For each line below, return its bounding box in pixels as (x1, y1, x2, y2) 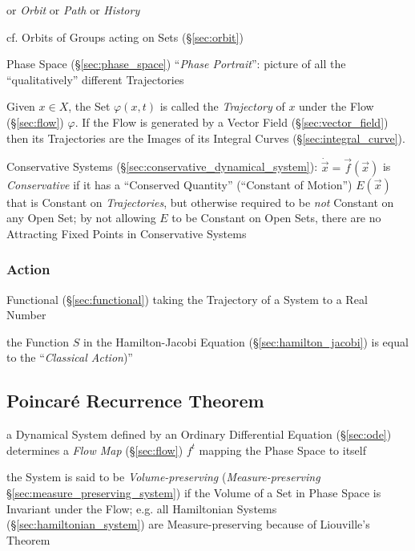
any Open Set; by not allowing (6, 209, 156, 226)
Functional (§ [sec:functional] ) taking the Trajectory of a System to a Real (6, 290, 368, 307)
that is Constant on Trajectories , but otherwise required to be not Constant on (6, 193, 394, 210)
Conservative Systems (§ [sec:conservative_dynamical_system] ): (6, 158, 318, 175)
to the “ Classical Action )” (6, 349, 133, 366)
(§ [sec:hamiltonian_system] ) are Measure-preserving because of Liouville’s (6, 516, 370, 533)
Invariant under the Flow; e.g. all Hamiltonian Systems (6, 500, 277, 517)
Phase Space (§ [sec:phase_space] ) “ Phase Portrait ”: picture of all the (6, 55, 346, 72)
